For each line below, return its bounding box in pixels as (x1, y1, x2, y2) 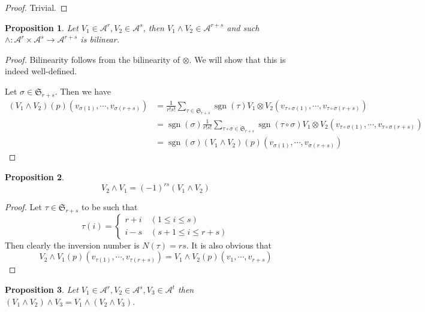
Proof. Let (5, 201, 42, 213)
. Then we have (55, 84, 111, 97)
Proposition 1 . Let (5, 21, 79, 34)
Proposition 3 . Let (5, 283, 79, 296)
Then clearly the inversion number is (5, 238, 140, 251)
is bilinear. (80, 33, 119, 46)
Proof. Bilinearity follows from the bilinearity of (5, 53, 180, 65)
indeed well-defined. (5, 65, 77, 77)
